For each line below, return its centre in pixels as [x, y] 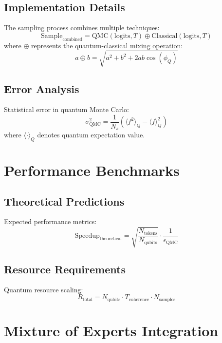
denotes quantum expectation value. [91, 135]
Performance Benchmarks [92, 170]
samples [167, 299]
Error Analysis [42, 89]
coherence [139, 299]
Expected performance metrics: [50, 221]
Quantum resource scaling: [44, 289]
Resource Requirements [65, 269]
